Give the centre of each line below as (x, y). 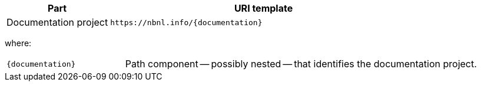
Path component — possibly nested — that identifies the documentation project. (301, 64)
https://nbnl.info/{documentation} (186, 22)
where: (18, 43)
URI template (263, 8)
